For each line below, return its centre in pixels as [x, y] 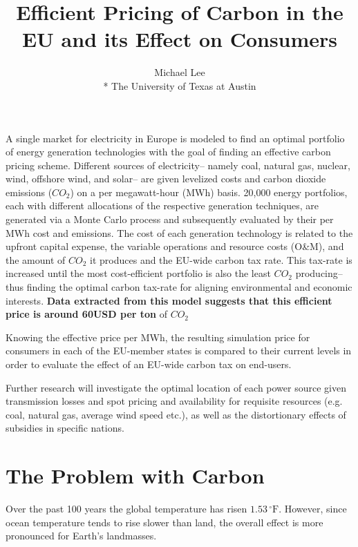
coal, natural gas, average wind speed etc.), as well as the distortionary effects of [176, 414]
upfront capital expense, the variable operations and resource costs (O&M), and [175, 246]
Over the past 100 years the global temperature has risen [126, 509]
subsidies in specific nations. [65, 428]
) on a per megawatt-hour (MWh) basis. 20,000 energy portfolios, [209, 192]
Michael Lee [180, 72]
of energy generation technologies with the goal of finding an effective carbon [168, 152]
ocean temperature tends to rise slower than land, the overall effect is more [164, 522]
